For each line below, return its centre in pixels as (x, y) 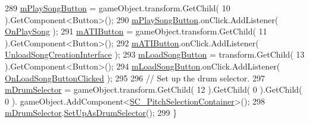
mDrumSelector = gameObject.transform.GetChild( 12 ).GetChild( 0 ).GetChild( (154, 89)
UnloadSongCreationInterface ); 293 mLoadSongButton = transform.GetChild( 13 (155, 54)
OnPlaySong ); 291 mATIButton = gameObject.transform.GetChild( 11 (136, 31)
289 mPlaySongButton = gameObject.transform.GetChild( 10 (118, 8)
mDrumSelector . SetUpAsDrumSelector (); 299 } (91, 113)
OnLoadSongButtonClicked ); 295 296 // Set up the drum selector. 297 (135, 78)
